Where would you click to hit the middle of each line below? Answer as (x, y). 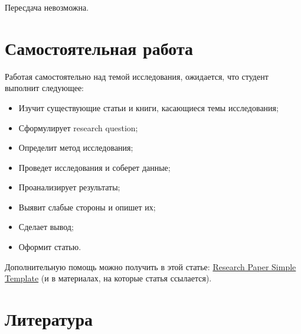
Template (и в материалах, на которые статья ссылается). (108, 278)
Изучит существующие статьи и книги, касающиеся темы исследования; (148, 107)
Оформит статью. (50, 247)
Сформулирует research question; (78, 127)
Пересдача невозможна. (47, 7)
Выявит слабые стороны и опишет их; (87, 207)
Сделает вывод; (46, 227)
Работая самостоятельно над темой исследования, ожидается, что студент (137, 76)
